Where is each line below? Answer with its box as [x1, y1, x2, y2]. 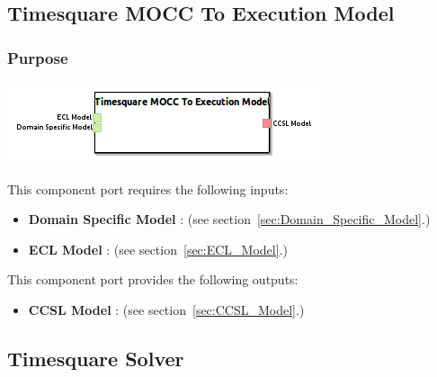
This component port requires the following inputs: [7, 179, 289, 198]
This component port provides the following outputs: [7, 270, 299, 289]
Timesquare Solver [7, 344, 184, 372]
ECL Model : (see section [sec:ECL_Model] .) [28, 239, 288, 258]
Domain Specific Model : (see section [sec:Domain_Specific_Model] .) [28, 210, 431, 229]
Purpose [7, 46, 68, 68]
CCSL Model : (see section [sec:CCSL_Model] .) [28, 300, 305, 319]
